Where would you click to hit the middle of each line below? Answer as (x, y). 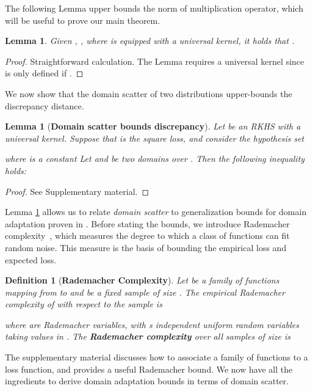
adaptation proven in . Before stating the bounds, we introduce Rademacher (147, 223)
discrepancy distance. (45, 105)
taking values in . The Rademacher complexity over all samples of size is (148, 336)
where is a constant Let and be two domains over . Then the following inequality (155, 159)
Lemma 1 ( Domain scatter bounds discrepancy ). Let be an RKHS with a (153, 126)
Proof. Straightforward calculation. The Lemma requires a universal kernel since (155, 61)
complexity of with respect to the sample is (84, 304)
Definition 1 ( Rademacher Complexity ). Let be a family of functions (142, 280)
